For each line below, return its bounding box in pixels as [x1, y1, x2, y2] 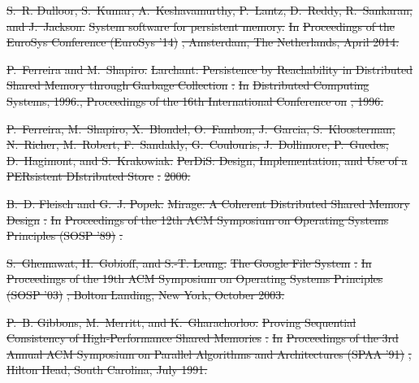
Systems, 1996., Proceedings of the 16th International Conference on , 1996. [6, 92, 384, 109]
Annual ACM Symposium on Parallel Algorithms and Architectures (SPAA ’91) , [6, 345, 412, 362]
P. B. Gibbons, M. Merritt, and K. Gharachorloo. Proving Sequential [6, 313, 356, 330]
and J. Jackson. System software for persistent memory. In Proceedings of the [6, 17, 395, 34]
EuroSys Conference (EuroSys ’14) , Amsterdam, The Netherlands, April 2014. [6, 33, 400, 50]
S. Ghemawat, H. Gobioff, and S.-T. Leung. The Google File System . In [6, 254, 372, 271]
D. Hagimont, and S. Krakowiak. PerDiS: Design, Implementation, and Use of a [6, 151, 408, 168]
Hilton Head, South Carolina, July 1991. [6, 361, 208, 378]
